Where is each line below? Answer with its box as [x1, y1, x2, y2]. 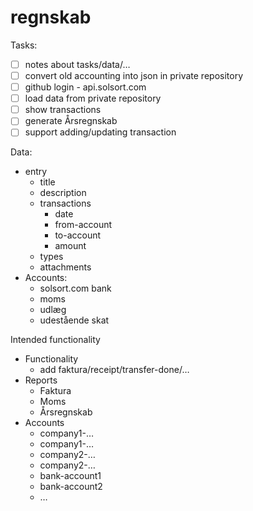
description [39, 187, 87, 199]
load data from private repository [24, 92, 162, 105]
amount [54, 240, 87, 252]
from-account [54, 219, 113, 231]
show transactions [24, 104, 102, 116]
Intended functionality [10, 334, 101, 346]
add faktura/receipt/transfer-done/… [39, 364, 190, 376]
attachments [39, 261, 92, 273]
